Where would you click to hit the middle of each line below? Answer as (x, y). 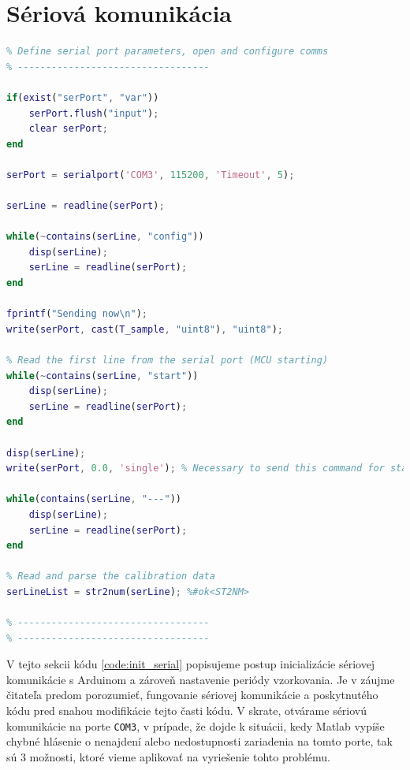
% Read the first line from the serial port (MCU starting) (168, 360)
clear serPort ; (68, 129)
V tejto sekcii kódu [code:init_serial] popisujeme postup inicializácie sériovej (191, 664)
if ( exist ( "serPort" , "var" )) (83, 97)
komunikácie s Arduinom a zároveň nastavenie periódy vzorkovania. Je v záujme (201, 679)
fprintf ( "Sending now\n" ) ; (77, 314)
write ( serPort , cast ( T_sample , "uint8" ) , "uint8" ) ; (145, 329)
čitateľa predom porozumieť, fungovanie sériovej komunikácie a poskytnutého (192, 695)
